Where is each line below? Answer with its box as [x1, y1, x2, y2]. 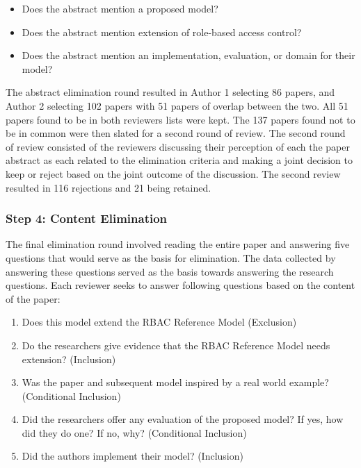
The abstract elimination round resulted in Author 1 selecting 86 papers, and [6, 85, 335, 99]
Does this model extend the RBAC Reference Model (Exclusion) [22, 315, 297, 329]
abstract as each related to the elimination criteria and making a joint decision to [6, 153, 353, 167]
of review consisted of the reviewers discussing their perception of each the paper [6, 139, 350, 153]
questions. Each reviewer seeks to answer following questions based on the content [6, 278, 355, 292]
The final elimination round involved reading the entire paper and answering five [6, 237, 350, 251]
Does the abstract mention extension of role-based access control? [22, 24, 302, 39]
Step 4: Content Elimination [6, 210, 168, 227]
